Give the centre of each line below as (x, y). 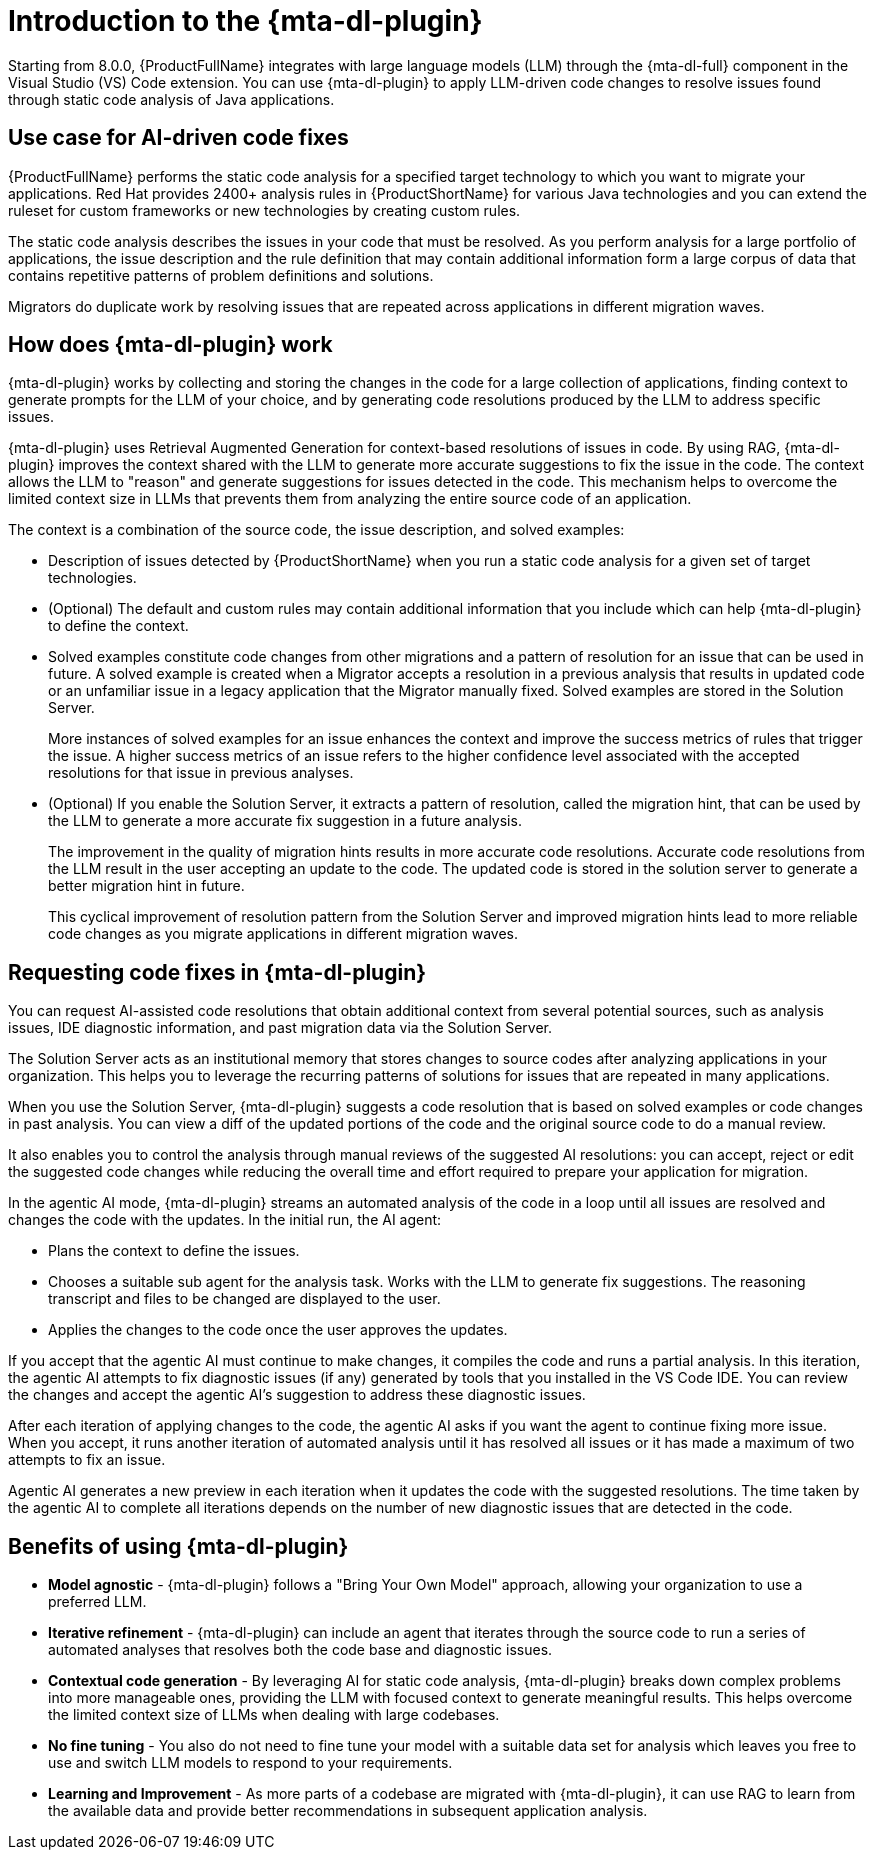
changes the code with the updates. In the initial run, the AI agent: (225, 1220)
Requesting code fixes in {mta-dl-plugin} (217, 972)
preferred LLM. (97, 1602)
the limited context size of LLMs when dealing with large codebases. (274, 1715)
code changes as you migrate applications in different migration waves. (283, 934)
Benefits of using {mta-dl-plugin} (178, 1546)
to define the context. (118, 626)
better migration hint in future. (146, 886)
